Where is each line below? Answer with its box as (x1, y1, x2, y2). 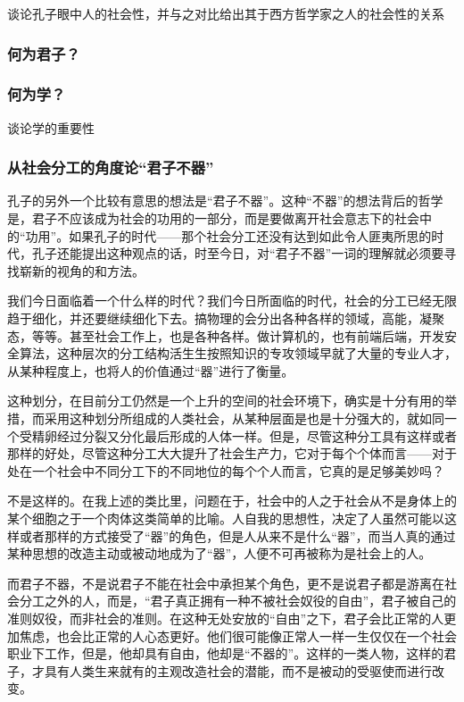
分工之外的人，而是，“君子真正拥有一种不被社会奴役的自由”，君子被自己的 (19, 591, 457, 610)
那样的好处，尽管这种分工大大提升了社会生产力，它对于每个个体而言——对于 (7, 444, 457, 463)
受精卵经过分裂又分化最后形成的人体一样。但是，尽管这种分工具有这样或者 (19, 426, 457, 445)
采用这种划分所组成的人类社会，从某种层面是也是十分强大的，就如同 (44, 409, 444, 427)
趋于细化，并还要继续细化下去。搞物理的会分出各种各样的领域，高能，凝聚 (7, 309, 444, 328)
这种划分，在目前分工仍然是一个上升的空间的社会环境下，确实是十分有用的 (7, 391, 444, 410)
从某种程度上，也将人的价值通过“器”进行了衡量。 (7, 361, 294, 380)
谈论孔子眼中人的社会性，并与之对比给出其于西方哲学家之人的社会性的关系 (7, 4, 444, 22)
